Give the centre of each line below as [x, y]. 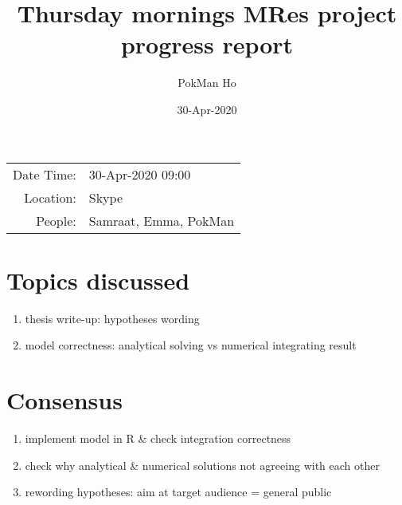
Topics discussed [98, 280]
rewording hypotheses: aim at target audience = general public [178, 492]
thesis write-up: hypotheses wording [112, 318]
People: [56, 220]
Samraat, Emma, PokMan [162, 220]
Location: [50, 197]
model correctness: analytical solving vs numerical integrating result [191, 345]
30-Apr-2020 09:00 [140, 174]
